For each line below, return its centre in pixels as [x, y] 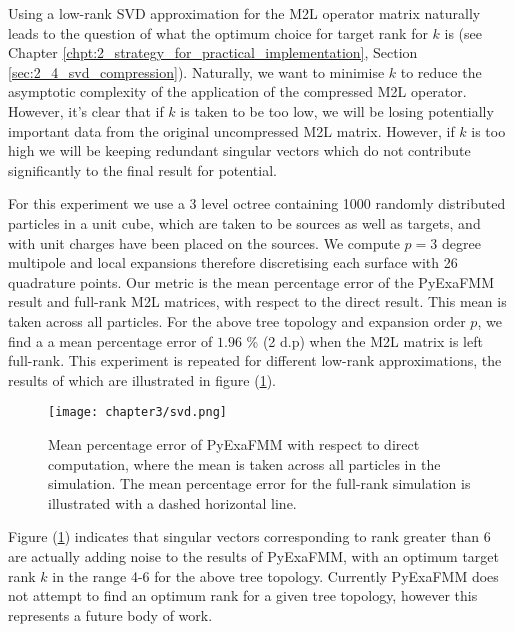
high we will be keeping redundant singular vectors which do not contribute [239, 150]
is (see [463, 32]
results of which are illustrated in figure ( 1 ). [142, 379]
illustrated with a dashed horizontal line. [172, 502]
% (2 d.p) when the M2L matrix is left [364, 340]
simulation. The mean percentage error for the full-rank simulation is [259, 483]
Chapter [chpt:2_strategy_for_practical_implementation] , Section [213, 52]
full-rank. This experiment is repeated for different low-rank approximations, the [255, 360]
